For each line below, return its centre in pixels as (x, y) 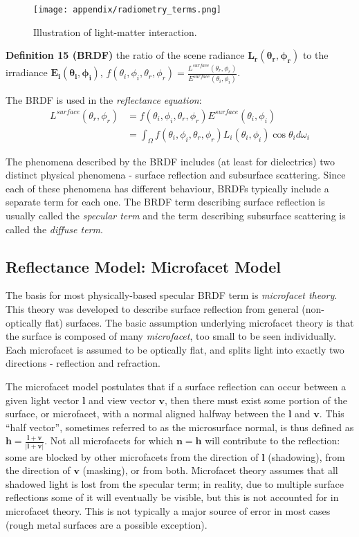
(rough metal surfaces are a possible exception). (107, 524)
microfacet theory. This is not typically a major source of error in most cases (168, 510)
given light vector (43, 400)
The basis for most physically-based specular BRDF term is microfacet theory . (172, 295)
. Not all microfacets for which (109, 440)
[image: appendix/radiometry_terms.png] (128, 10)
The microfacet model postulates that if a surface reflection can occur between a (176, 386)
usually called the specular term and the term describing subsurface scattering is (176, 215)
